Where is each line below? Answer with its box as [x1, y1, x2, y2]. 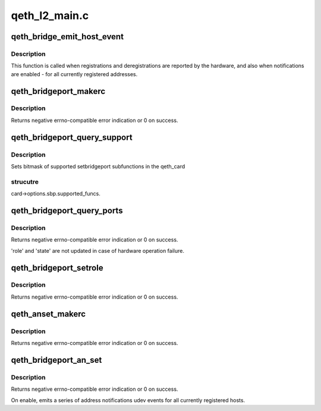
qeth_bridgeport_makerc [11, 86, 106, 96]
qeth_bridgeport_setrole [11, 262, 103, 273]
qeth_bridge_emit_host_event [11, 32, 124, 42]
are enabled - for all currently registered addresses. [11, 70, 138, 77]
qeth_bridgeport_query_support [11, 132, 133, 142]
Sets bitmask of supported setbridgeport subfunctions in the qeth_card [11, 163, 185, 170]
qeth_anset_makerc [11, 309, 86, 319]
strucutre [11, 177, 39, 186]
